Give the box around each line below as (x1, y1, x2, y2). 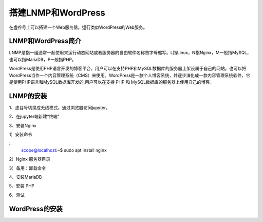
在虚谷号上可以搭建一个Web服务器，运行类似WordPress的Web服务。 (9, 24, 148, 30)
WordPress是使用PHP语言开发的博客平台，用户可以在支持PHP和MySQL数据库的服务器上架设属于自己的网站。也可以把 (9, 66, 246, 72)
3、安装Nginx (9, 122, 37, 129)
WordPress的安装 (9, 204, 63, 213)
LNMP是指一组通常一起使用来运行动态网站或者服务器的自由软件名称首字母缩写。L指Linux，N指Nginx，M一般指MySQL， (9, 50, 252, 55)
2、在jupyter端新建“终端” (9, 113, 59, 119)
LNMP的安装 (9, 92, 47, 100)
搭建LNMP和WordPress (9, 7, 106, 18)
